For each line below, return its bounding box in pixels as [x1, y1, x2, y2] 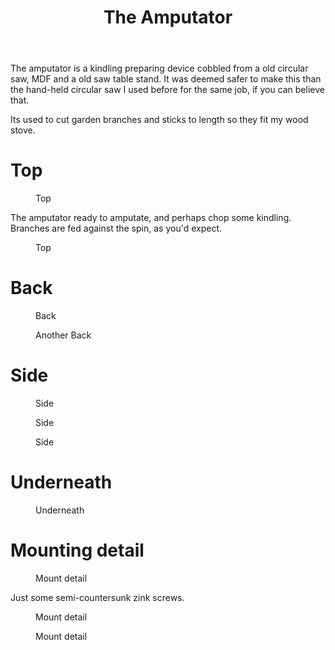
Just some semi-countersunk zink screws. [10, 591, 185, 603]
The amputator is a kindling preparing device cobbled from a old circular [10, 62, 309, 75]
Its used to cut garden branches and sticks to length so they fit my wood [10, 114, 309, 126]
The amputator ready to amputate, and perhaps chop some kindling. [10, 212, 292, 224]
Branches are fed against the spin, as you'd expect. [10, 222, 222, 235]
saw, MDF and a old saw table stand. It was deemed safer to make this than [10, 73, 322, 85]
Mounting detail [10, 539, 145, 562]
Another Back [35, 329, 92, 341]
